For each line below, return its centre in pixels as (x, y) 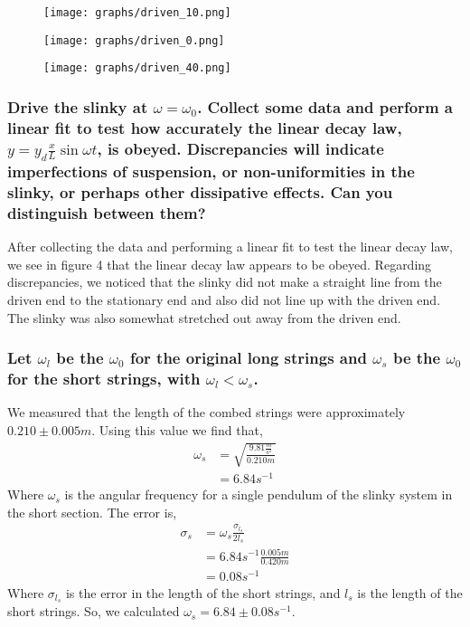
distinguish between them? (107, 212)
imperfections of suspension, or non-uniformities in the (211, 171)
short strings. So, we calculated (94, 611)
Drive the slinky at (78, 106)
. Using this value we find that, (177, 429)
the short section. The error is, (92, 512)
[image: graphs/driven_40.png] (137, 68)
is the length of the (410, 592)
